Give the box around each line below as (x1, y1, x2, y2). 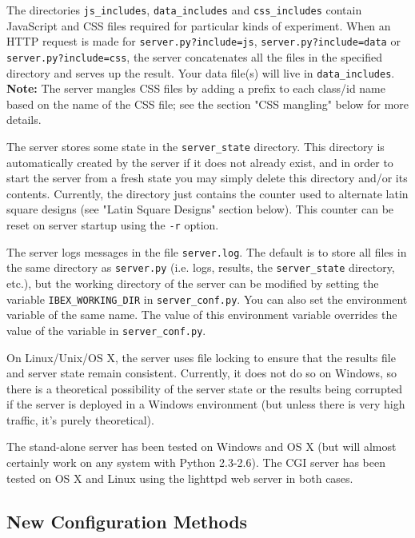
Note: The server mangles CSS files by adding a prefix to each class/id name (6, 80, 385, 97)
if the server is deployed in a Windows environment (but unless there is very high (6, 396, 405, 412)
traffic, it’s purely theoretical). (6, 411, 154, 428)
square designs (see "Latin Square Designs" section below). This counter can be (6, 201, 394, 217)
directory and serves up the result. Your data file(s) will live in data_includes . (6, 64, 395, 81)
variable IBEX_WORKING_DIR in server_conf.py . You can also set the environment (6, 290, 408, 307)
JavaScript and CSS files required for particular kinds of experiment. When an (6, 17, 391, 34)
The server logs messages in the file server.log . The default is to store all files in (6, 243, 407, 260)
